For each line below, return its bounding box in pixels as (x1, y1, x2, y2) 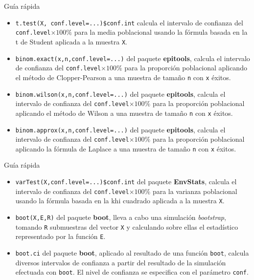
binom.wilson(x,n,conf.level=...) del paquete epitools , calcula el (15, 88, 226, 99)
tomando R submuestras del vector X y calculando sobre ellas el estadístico (15, 221, 238, 232)
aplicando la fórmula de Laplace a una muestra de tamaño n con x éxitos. (15, 143, 236, 153)
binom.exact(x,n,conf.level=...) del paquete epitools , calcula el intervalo (15, 53, 250, 63)
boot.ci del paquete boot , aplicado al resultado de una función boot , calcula (15, 248, 249, 258)
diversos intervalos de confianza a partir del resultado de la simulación (15, 257, 226, 267)
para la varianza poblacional (152, 186, 237, 196)
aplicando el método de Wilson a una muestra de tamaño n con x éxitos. (15, 108, 233, 118)
